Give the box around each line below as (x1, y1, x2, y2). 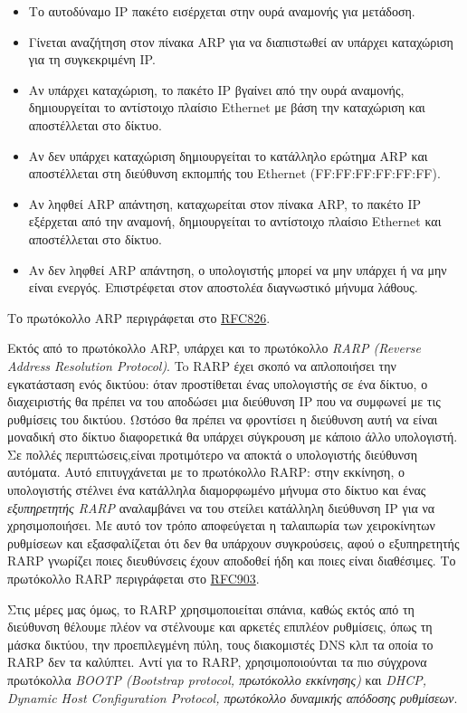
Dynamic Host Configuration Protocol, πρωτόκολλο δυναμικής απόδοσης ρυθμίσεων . (7, 688, 458, 707)
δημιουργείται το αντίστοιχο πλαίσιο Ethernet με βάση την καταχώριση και (28, 98, 425, 117)
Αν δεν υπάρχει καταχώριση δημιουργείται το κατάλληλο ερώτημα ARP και (28, 146, 428, 165)
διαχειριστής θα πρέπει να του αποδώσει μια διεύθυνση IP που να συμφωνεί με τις (7, 392, 441, 411)
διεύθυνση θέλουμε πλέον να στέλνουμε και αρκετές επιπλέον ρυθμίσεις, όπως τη (7, 617, 433, 636)
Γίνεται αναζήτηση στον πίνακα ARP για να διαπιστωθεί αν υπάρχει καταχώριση (28, 32, 453, 51)
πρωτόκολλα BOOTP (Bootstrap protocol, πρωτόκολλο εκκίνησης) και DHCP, (7, 670, 427, 689)
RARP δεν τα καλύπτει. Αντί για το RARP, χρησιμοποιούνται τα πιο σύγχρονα (7, 652, 427, 671)
